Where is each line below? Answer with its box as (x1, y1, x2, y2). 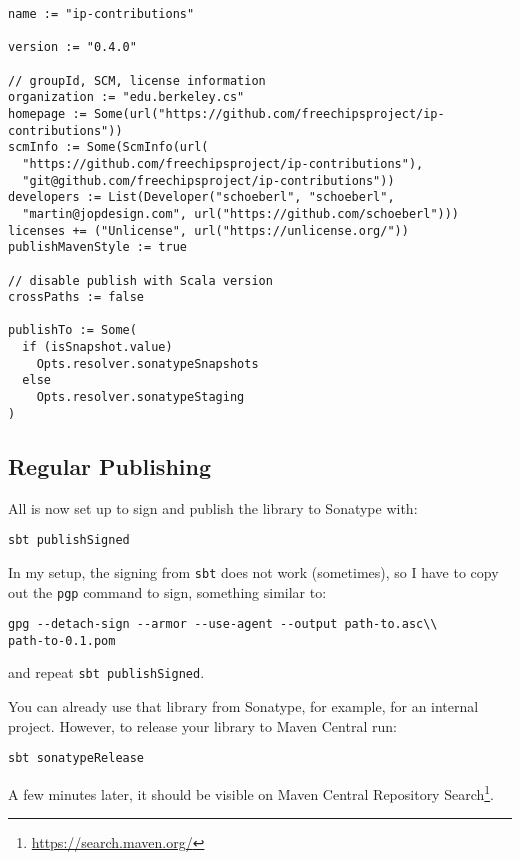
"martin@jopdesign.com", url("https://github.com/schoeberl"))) (22, 206, 460, 221)
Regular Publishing (8, 450, 212, 481)
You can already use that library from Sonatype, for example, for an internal (8, 696, 479, 717)
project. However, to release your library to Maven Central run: (8, 715, 397, 736)
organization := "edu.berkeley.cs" (8, 90, 245, 105)
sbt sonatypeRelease (8, 751, 145, 766)
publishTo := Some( (8, 323, 137, 338)
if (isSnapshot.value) (22, 340, 173, 355)
